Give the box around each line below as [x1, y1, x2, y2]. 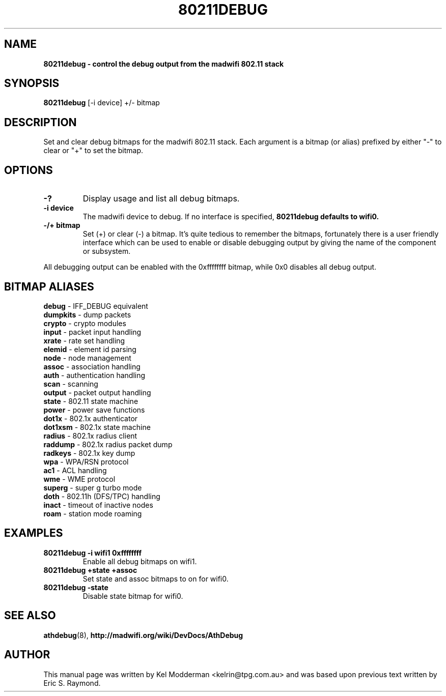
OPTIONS [4, 163, 53, 177]
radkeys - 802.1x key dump [43, 448, 135, 457]
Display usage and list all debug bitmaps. [82, 193, 240, 204]
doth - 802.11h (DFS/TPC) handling [43, 491, 160, 501]
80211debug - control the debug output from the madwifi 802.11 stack [43, 59, 284, 68]
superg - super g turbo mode [43, 483, 142, 492]
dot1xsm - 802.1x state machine [43, 422, 151, 431]
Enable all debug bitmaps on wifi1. [82, 557, 197, 566]
